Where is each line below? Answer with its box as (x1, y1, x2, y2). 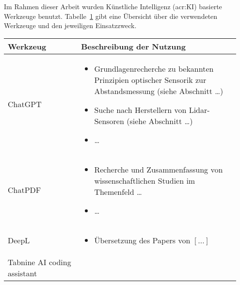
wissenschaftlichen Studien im (94, 174, 195, 186)
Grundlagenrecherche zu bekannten (94, 63, 214, 74)
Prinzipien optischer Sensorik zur (94, 74, 207, 85)
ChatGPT (8, 98, 42, 110)
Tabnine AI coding (8, 256, 71, 268)
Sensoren (94, 115, 124, 127)
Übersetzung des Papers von (94, 234, 191, 246)
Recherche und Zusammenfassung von (94, 163, 223, 175)
